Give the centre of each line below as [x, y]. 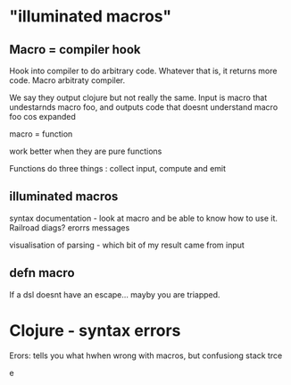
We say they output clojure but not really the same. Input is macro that [138, 97]
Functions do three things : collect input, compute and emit [117, 168]
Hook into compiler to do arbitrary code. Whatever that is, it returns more [143, 71]
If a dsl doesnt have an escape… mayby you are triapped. [115, 294]
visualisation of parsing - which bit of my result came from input [127, 245]
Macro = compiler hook [75, 50]
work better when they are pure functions [86, 151]
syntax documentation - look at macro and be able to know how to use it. [144, 218]
